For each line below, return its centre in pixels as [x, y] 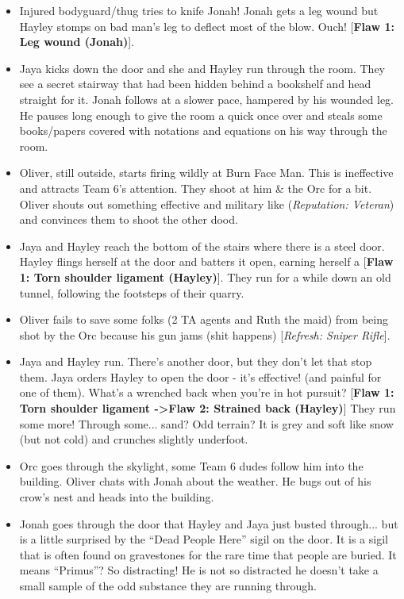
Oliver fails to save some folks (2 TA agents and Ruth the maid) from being [204, 319]
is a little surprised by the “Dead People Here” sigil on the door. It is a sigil [204, 539]
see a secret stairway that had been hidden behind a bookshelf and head [195, 84]
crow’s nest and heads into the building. [117, 497]
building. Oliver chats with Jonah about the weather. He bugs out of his [195, 481]
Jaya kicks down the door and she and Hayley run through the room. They [202, 68]
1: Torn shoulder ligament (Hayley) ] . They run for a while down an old [205, 276]
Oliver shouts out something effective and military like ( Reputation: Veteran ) [207, 204]
